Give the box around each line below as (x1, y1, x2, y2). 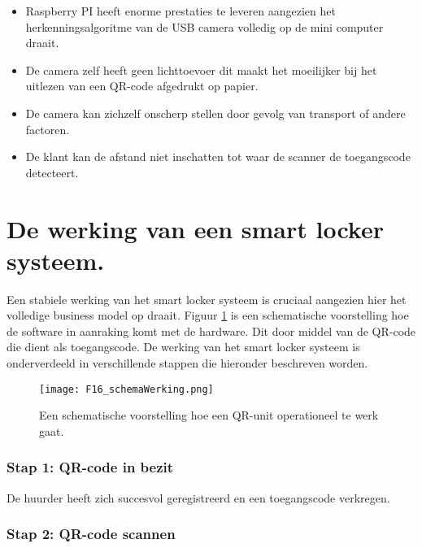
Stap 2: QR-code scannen (7, 524, 176, 544)
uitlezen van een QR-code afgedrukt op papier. (25, 77, 259, 94)
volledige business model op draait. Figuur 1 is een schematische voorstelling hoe (7, 307, 409, 324)
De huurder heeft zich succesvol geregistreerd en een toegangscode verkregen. (7, 489, 390, 506)
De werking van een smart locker (7, 211, 384, 245)
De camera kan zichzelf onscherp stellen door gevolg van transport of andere (25, 104, 406, 121)
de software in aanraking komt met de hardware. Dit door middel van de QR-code (7, 322, 416, 339)
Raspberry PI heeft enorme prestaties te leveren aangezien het (25, 2, 336, 19)
